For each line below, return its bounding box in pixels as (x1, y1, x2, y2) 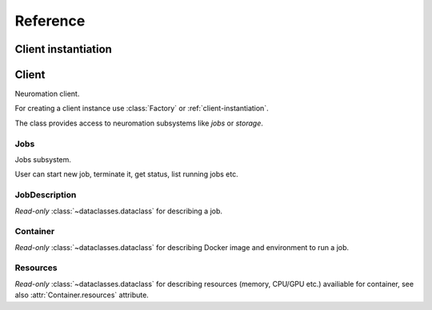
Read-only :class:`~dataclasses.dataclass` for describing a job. (14, 206, 223, 216)
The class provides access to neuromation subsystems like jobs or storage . (14, 118, 264, 128)
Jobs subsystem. (14, 155, 72, 164)
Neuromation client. (14, 89, 80, 99)
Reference (14, 12, 86, 30)
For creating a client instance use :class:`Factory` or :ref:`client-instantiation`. (14, 104, 269, 113)
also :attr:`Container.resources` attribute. (14, 290, 150, 300)
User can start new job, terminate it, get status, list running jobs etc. (14, 169, 239, 179)
